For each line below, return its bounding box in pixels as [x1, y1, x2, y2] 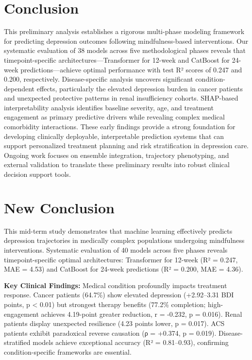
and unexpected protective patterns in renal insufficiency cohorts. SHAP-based [4, 93, 238, 103]
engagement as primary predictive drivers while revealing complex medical [4, 112, 225, 122]
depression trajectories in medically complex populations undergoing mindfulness [4, 235, 245, 245]
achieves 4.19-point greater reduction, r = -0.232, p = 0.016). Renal [41, 309, 242, 319]
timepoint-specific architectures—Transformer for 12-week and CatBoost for [4, 54, 230, 65]
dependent [4, 83, 35, 93]
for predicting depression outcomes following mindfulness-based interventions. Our [4, 35, 249, 46]
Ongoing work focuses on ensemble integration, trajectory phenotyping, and [4, 150, 229, 160]
